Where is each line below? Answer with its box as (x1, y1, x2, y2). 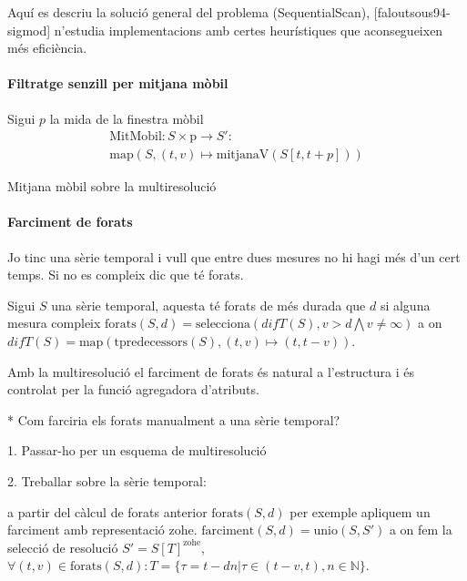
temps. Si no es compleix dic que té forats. (7, 265, 244, 284)
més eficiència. (7, 38, 87, 57)
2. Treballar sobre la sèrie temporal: (7, 471, 207, 490)
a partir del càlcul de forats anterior (7, 502, 208, 521)
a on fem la (389, 520, 452, 539)
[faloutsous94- (373, 3, 451, 21)
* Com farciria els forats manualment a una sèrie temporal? (7, 410, 340, 429)
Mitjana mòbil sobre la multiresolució (7, 177, 217, 196)
